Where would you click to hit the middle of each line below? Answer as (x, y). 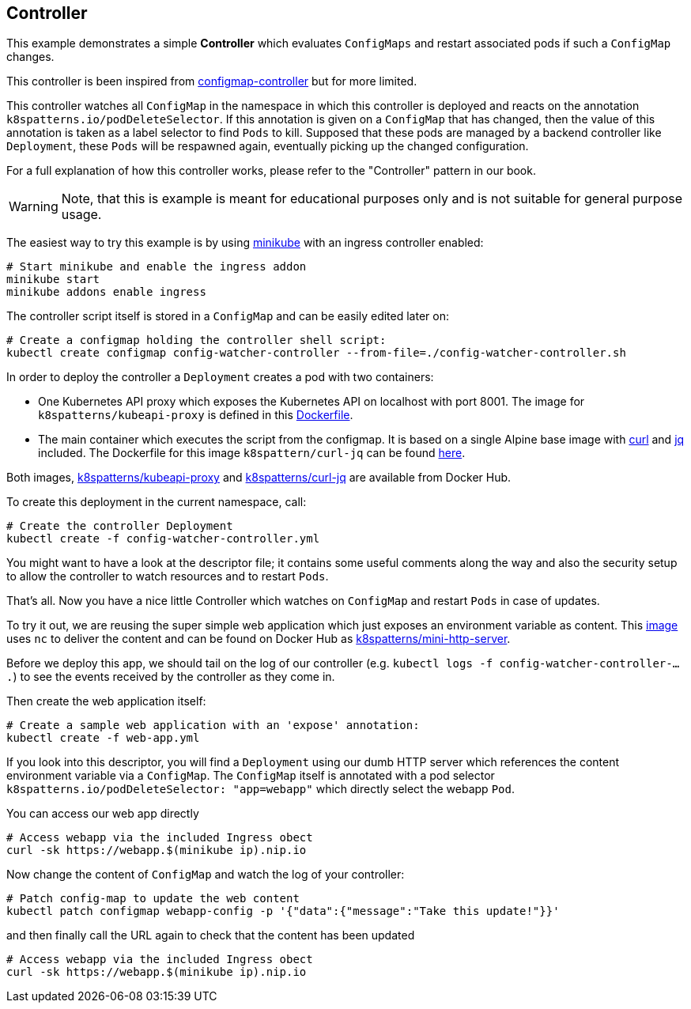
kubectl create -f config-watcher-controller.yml (163, 539)
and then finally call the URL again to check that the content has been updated (211, 935)
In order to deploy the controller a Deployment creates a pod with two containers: (220, 377)
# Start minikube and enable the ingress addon (157, 267)
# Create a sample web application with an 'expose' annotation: (213, 726)
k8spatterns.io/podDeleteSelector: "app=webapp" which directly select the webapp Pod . (261, 789)
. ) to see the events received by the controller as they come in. (171, 677)
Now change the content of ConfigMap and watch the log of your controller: (206, 875)
